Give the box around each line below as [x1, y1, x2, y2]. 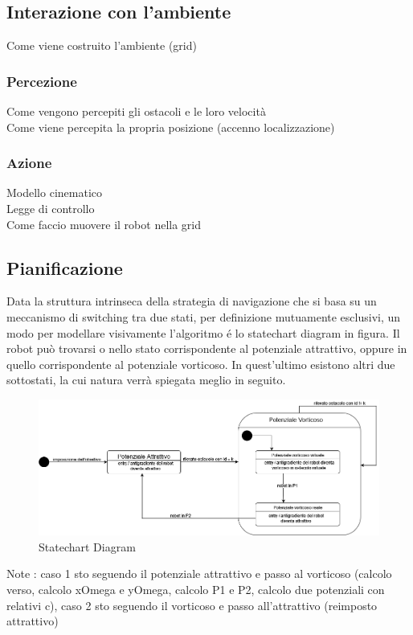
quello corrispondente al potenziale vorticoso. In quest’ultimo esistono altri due [6, 355, 395, 372]
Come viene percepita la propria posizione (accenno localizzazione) [6, 118, 335, 135]
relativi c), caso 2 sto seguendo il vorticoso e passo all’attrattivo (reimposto [6, 596, 378, 613]
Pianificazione [6, 255, 123, 280]
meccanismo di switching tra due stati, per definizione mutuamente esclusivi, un [6, 309, 401, 325]
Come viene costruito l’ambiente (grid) [6, 37, 197, 54]
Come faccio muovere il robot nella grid [6, 215, 201, 232]
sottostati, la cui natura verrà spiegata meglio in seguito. [6, 371, 286, 388]
